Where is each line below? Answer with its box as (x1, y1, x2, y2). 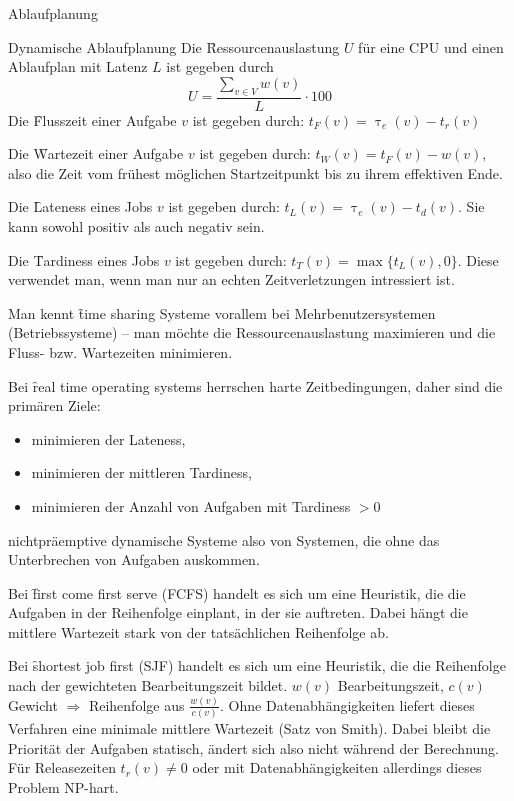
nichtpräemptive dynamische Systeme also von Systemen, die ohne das (8, 529, 440, 550)
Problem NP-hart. (8, 777, 119, 798)
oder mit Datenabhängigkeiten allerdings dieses (192, 757, 482, 778)
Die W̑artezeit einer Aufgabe (8, 143, 184, 164)
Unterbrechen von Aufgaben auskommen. (8, 549, 260, 570)
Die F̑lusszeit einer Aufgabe (8, 109, 177, 130)
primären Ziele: (8, 395, 101, 416)
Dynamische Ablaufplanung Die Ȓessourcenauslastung (8, 36, 340, 57)
